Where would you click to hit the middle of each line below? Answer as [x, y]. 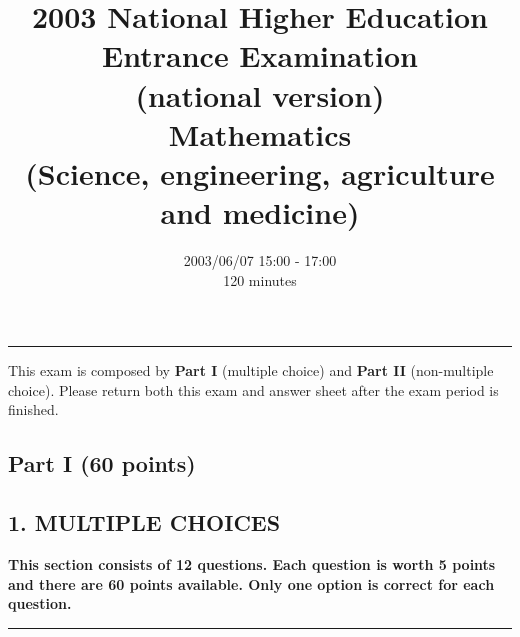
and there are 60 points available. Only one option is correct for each [251, 583]
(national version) [260, 94]
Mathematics [260, 133]
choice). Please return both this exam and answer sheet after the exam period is [253, 389]
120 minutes [260, 279]
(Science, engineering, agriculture [260, 172]
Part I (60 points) [102, 463]
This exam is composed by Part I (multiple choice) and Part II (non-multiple [251, 370]
